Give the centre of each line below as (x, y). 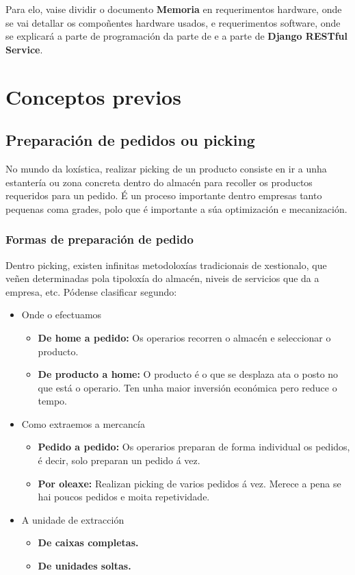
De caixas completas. (88, 542)
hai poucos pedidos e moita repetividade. (124, 497)
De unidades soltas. (84, 566)
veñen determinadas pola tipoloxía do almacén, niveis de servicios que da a (162, 278)
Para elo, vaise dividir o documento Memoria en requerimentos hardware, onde (174, 9)
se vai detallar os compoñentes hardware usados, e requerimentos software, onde (173, 22)
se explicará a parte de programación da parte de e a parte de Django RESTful (176, 36)
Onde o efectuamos (62, 315)
